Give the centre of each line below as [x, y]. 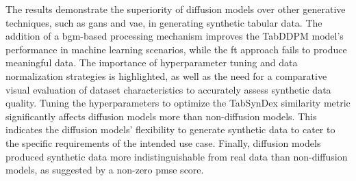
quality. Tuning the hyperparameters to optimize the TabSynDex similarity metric [178, 103]
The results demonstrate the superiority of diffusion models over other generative [176, 9]
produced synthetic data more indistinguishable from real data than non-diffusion [177, 156]
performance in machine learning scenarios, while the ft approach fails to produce [176, 49]
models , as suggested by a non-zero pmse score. [105, 170]
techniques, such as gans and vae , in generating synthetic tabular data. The [164, 22]
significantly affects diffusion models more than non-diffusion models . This [161, 116]
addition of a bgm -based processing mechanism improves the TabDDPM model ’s [175, 36]
